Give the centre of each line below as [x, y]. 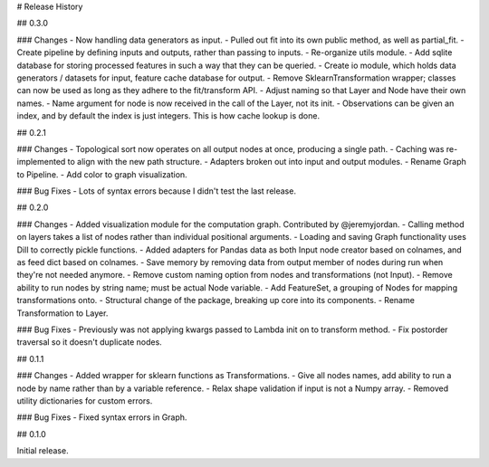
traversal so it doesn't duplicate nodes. [89, 342]
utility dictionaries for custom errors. [85, 400]
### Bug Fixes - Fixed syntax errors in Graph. [102, 417]
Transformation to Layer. [62, 313]
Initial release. [43, 451]
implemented [41, 162]
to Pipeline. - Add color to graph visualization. [102, 174]
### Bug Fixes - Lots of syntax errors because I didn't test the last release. [156, 191]
